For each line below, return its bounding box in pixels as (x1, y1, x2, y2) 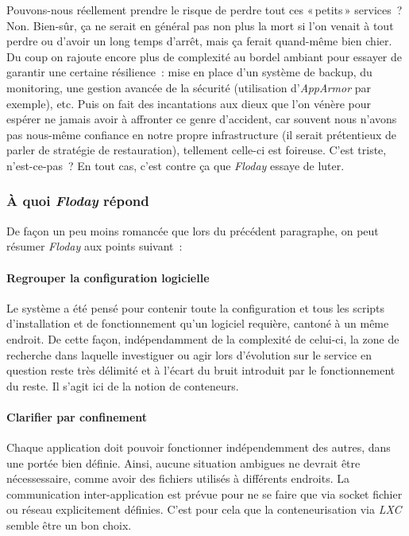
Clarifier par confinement (6, 408, 148, 425)
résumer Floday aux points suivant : (6, 238, 183, 254)
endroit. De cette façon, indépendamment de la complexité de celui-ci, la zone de (6, 330, 399, 347)
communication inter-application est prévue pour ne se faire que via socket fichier (6, 485, 403, 502)
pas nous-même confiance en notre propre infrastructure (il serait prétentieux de (6, 126, 397, 142)
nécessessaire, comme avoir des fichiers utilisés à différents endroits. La (6, 470, 349, 487)
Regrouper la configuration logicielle (6, 269, 210, 285)
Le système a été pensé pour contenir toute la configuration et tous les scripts (6, 299, 385, 316)
